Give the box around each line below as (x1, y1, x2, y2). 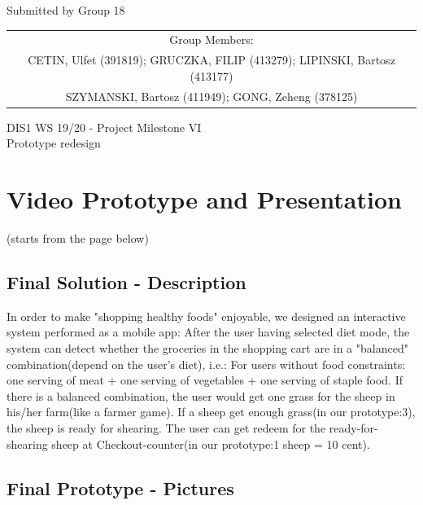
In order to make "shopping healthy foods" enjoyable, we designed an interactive (7, 307, 406, 324)
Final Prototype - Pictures (7, 475, 234, 500)
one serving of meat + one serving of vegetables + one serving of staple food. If (7, 371, 403, 389)
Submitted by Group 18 (7, 2, 125, 18)
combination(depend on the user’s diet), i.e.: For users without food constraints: (7, 355, 406, 372)
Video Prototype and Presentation (7, 182, 402, 216)
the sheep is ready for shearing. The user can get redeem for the (7, 419, 326, 436)
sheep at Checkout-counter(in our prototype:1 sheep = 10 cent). (51, 435, 370, 452)
